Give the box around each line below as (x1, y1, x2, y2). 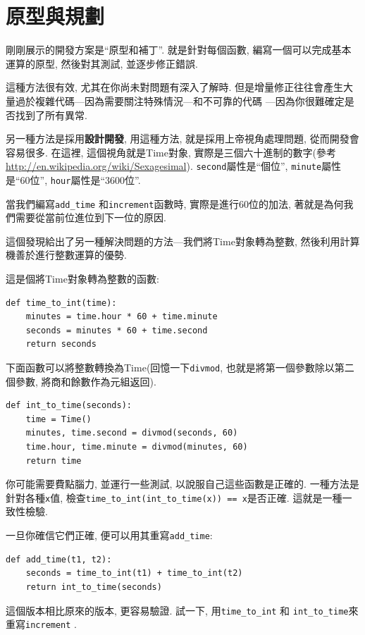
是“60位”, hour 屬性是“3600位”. (6, 172, 141, 187)
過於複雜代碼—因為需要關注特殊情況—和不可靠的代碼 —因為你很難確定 (15, 93, 345, 108)
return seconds (25, 339, 97, 350)
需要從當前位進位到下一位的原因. (15, 210, 166, 225)
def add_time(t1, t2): (6, 554, 112, 565)
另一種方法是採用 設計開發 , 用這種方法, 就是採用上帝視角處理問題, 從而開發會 (6, 131, 359, 146)
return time (25, 455, 82, 466)
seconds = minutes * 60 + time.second (25, 325, 208, 335)
